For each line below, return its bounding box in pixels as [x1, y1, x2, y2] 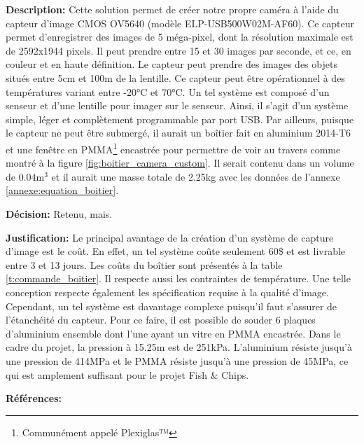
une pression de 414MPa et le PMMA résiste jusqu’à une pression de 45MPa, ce [6, 353, 349, 368]
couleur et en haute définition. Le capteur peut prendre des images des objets [6, 57, 337, 71]
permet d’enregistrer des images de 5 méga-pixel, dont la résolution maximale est [6, 29, 353, 44]
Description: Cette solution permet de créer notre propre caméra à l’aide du [6, 2, 339, 16]
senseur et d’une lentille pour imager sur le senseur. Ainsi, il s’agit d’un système [6, 98, 349, 113]
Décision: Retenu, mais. [6, 206, 113, 221]
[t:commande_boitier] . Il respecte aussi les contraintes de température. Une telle [6, 271, 351, 286]
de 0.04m [6, 169, 45, 183]
